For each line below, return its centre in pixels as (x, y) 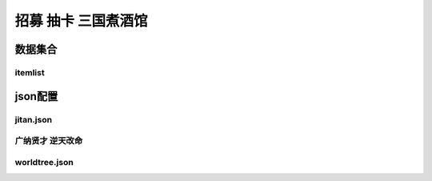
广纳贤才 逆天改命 (49, 141)
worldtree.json (44, 162)
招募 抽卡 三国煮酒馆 (81, 21)
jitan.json (33, 119)
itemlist (30, 72)
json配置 (36, 96)
